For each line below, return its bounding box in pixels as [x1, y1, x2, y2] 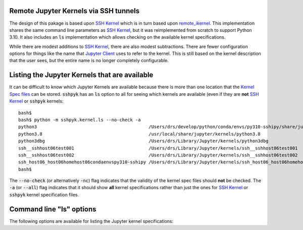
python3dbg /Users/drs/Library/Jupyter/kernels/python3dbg [18, 138, 269, 144]
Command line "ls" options [9, 205, 96, 213]
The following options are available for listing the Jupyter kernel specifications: [9, 218, 174, 224]
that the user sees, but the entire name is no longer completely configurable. [9, 57, 169, 64]
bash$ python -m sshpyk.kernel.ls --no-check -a [18, 117, 141, 123]
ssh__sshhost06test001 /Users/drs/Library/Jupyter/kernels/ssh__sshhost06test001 [18, 145, 298, 151]
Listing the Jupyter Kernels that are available [9, 71, 154, 79]
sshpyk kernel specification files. [9, 192, 79, 198]
